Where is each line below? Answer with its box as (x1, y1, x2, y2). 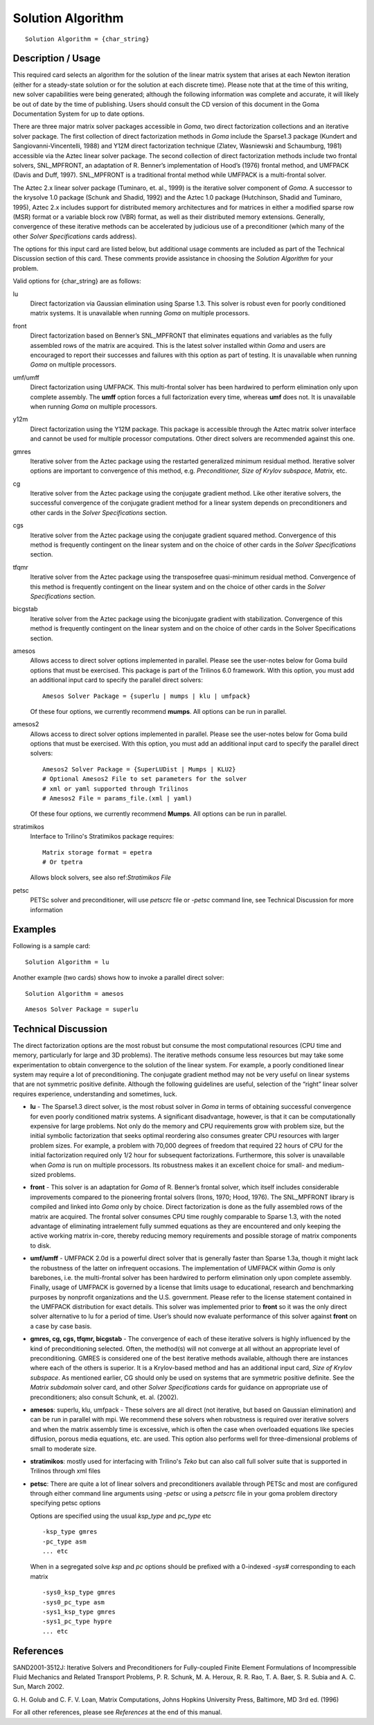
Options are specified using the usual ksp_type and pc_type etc (30, 1512, 211, 1520)
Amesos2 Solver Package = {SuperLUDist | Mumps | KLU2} (42, 765, 236, 773)
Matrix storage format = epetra (42, 848, 152, 856)
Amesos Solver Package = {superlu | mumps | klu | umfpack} (42, 692, 251, 700)
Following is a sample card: (12, 942, 91, 950)
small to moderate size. (30, 1444, 97, 1453)
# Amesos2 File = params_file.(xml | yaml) (42, 794, 193, 803)
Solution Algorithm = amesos (25, 990, 124, 997)
